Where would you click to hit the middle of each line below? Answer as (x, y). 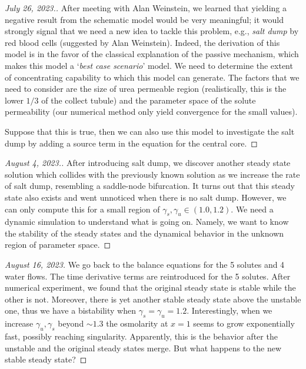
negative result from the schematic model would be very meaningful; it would (144, 19)
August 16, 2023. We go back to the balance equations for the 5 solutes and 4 (145, 265)
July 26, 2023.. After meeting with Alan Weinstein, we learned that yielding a (146, 8)
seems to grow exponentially (244, 323)
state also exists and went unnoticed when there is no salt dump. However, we (146, 197)
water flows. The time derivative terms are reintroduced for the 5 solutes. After (148, 276)
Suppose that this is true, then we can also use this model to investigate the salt (150, 131)
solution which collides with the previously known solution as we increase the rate (152, 174)
